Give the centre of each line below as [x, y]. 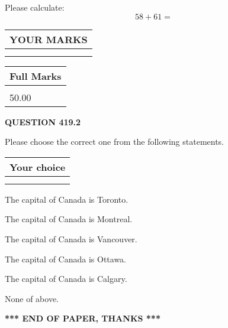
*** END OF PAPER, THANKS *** [83, 318]
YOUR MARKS [49, 39]
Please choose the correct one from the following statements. [115, 142]
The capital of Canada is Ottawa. [66, 259]
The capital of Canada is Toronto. [67, 199]
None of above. [32, 298]
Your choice [38, 167]
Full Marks [36, 76]
